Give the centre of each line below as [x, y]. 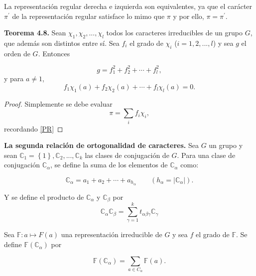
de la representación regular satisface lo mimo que [88, 16]
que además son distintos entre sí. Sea [62, 43]
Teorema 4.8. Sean [35, 33]
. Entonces [54, 53]
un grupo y [226, 145]
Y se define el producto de [44, 197]
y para [14, 78]
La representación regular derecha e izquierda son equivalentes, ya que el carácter [128, 6]
